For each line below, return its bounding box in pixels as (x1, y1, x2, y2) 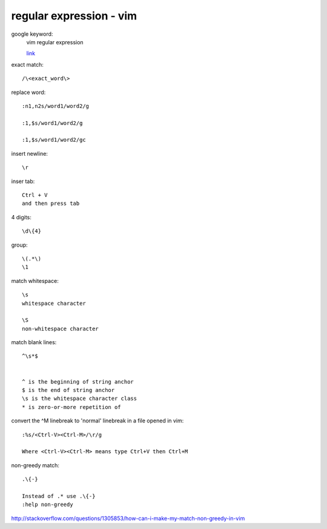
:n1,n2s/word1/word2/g (22, 102, 90, 109)
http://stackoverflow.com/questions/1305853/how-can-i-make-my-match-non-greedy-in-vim (11, 514, 245, 522)
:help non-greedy (22, 501, 73, 508)
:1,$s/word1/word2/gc (22, 136, 86, 144)
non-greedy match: (11, 461, 60, 469)
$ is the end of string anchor (22, 387, 115, 394)
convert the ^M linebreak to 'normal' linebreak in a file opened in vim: (11, 417, 184, 424)
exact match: (11, 61, 44, 68)
